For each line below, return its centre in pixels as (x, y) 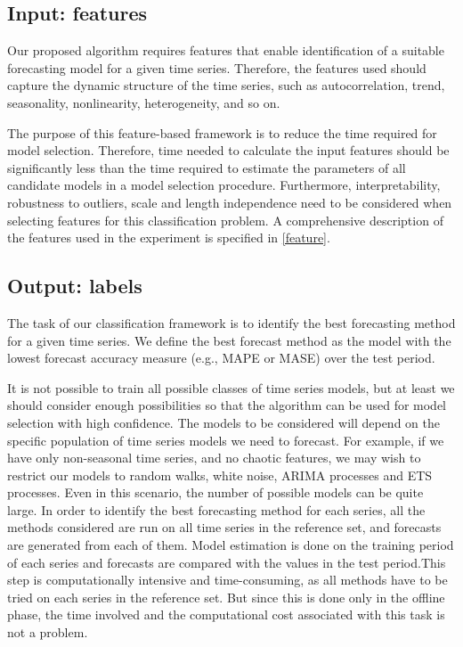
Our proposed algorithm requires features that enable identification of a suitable (226, 50)
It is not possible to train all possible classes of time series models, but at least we (231, 387)
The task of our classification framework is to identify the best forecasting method (231, 322)
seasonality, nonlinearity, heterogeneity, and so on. (144, 102)
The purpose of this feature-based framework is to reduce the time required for (222, 132)
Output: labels (75, 286)
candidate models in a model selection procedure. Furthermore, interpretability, (224, 185)
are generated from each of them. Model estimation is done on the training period (231, 545)
